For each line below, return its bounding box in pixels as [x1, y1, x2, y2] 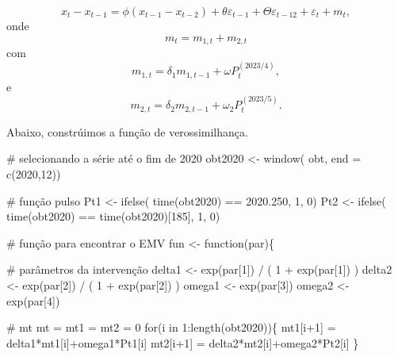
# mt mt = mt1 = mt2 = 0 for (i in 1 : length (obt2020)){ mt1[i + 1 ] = [6, 319, 336, 336]
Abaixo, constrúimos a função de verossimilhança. [6, 123, 248, 140]
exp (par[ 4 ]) [6, 292, 60, 309]
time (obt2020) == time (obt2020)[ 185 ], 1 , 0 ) [6, 208, 220, 225]
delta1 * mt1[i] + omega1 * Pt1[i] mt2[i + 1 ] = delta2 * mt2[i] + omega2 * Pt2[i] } [6, 334, 359, 351]
